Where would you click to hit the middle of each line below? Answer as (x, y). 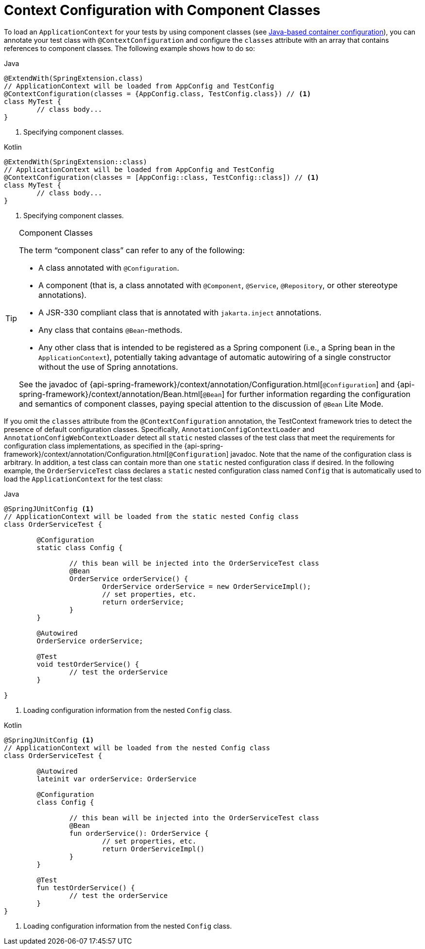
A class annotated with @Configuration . (109, 267)
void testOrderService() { (88, 664)
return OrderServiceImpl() (153, 849)
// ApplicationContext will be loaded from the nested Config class (137, 748)
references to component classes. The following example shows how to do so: (129, 48)
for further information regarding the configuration (318, 394)
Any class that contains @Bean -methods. (110, 330)
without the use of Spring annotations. (108, 367)
